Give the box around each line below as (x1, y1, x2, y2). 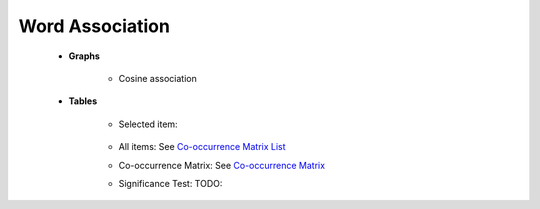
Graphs (68, 50, 100, 62)
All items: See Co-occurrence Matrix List (118, 141, 286, 153)
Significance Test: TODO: (118, 177, 223, 189)
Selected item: (118, 118, 179, 130)
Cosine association (118, 72, 197, 84)
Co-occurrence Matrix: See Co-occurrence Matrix (118, 159, 325, 171)
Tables (68, 95, 98, 107)
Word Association (18, 15, 170, 37)
